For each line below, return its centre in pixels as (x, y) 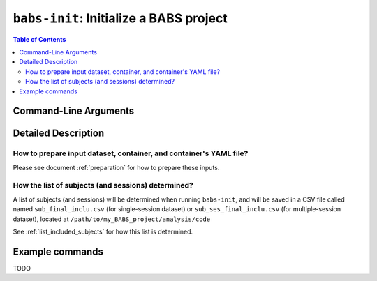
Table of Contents (39, 39)
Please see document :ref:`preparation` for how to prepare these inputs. (116, 167)
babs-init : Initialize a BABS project (120, 18)
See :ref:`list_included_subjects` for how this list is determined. (103, 231)
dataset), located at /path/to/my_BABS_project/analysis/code (112, 219)
